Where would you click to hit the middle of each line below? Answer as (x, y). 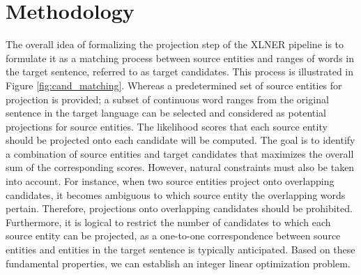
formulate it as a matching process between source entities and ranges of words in (180, 58)
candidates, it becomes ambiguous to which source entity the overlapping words (176, 194)
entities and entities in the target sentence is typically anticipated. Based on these (180, 250)
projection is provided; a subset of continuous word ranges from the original (167, 99)
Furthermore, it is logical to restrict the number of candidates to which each (168, 222)
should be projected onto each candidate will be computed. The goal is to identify (180, 140)
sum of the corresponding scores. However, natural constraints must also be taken (180, 167)
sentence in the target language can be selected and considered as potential (166, 113)
